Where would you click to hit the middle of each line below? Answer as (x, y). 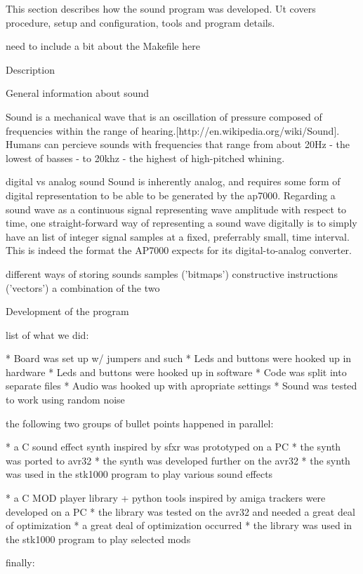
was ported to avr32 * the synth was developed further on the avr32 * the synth (178, 460)
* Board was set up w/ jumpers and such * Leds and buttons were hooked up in (179, 358)
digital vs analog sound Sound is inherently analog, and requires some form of (173, 181)
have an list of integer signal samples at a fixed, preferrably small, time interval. (178, 236)
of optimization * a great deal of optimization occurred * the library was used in (179, 525)
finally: (20, 562)
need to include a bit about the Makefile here (103, 46)
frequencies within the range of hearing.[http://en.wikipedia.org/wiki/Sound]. (173, 130)
